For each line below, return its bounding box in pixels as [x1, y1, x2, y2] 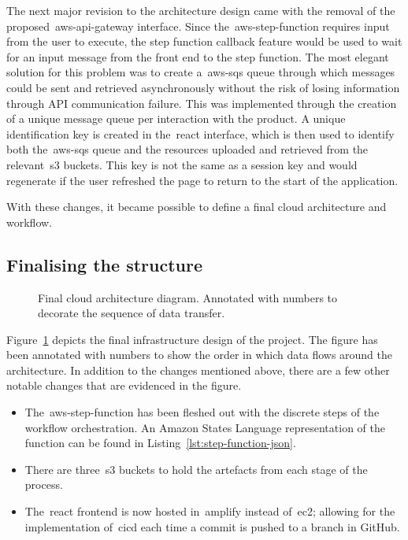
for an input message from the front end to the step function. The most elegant [6, 48, 389, 65]
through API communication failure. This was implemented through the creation [6, 94, 397, 111]
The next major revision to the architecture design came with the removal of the [6, 2, 395, 18]
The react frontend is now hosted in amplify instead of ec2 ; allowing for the [24, 503, 395, 520]
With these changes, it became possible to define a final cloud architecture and [6, 198, 387, 215]
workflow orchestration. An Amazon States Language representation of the [24, 419, 385, 435]
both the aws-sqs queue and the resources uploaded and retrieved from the [6, 141, 369, 157]
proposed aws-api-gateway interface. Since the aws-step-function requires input [6, 17, 390, 34]
